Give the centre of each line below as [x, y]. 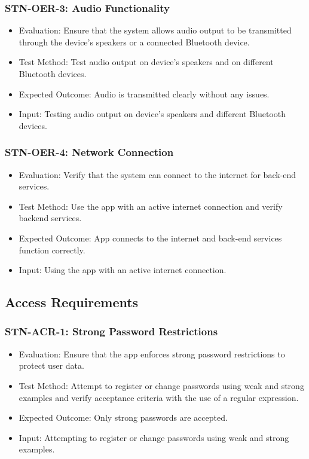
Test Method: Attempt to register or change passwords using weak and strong [161, 385]
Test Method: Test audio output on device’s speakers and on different [146, 62]
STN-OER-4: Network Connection [89, 152]
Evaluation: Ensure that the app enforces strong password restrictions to [152, 354]
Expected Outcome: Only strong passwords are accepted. [123, 417]
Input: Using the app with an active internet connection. [123, 270]
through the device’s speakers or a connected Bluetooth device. [134, 42]
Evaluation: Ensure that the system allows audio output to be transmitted [155, 30]
